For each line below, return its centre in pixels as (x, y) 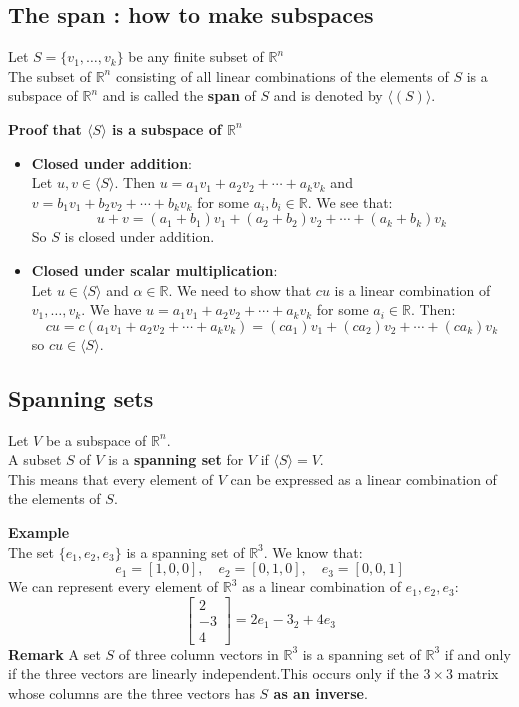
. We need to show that (240, 289)
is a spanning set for (176, 459)
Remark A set (54, 653)
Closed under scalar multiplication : (154, 269)
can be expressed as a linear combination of (363, 478)
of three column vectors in (198, 653)
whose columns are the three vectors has (131, 692)
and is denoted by (328, 95)
